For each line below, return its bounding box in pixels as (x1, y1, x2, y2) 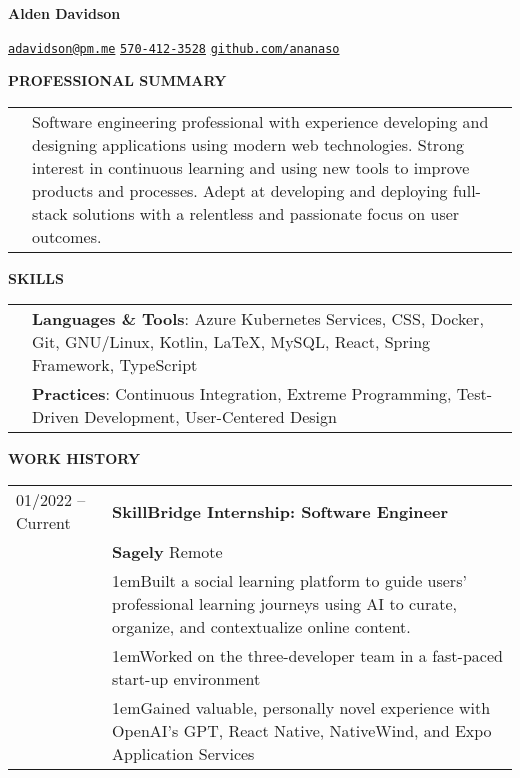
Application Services (112, 742, 255, 766)
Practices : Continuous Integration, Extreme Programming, (32, 382, 452, 406)
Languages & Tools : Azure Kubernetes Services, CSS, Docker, (32, 307, 484, 331)
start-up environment (112, 667, 261, 691)
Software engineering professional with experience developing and (32, 109, 489, 133)
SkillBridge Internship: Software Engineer (112, 499, 449, 523)
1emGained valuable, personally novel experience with (112, 696, 491, 720)
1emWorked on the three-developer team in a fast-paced (112, 644, 503, 668)
